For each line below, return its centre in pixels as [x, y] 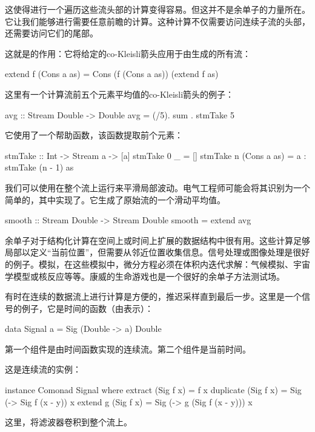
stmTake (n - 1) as [39, 167]
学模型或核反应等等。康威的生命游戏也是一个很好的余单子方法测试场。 [145, 276]
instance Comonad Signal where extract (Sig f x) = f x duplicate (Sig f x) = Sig [153, 390]
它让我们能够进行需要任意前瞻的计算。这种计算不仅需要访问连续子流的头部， [157, 21]
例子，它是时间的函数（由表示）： [87, 308]
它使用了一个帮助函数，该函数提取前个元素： [94, 135]
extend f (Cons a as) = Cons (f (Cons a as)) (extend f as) [112, 74]
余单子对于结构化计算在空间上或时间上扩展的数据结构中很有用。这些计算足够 [157, 240]
